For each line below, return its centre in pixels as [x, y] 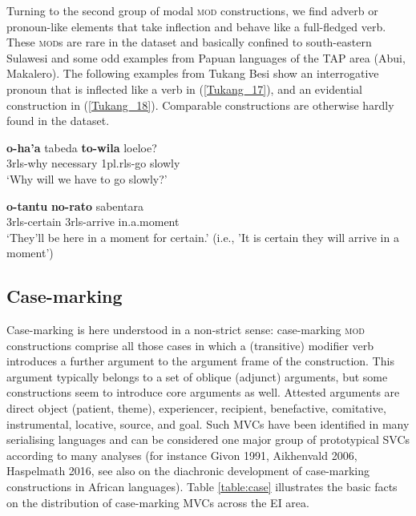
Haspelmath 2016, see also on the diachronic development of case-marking [188, 471]
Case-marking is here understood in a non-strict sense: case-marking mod [186, 330]
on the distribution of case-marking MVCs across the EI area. [158, 502]
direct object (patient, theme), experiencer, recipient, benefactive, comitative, [196, 408]
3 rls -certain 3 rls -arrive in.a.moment [93, 222]
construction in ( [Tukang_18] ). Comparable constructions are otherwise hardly [200, 105]
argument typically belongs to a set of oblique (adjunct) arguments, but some [197, 376]
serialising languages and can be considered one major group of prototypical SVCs [208, 439]
